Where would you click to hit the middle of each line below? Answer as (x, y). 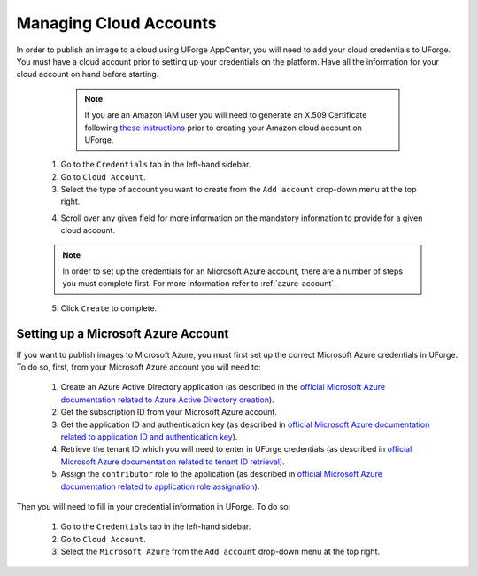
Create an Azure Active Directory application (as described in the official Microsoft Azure (223, 387)
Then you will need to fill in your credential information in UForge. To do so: (154, 506)
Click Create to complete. (109, 308)
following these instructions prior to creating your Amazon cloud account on (224, 128)
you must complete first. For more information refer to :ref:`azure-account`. (199, 284)
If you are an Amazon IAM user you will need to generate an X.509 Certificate (226, 115)
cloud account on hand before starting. (88, 74)
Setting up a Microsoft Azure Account (123, 334)
